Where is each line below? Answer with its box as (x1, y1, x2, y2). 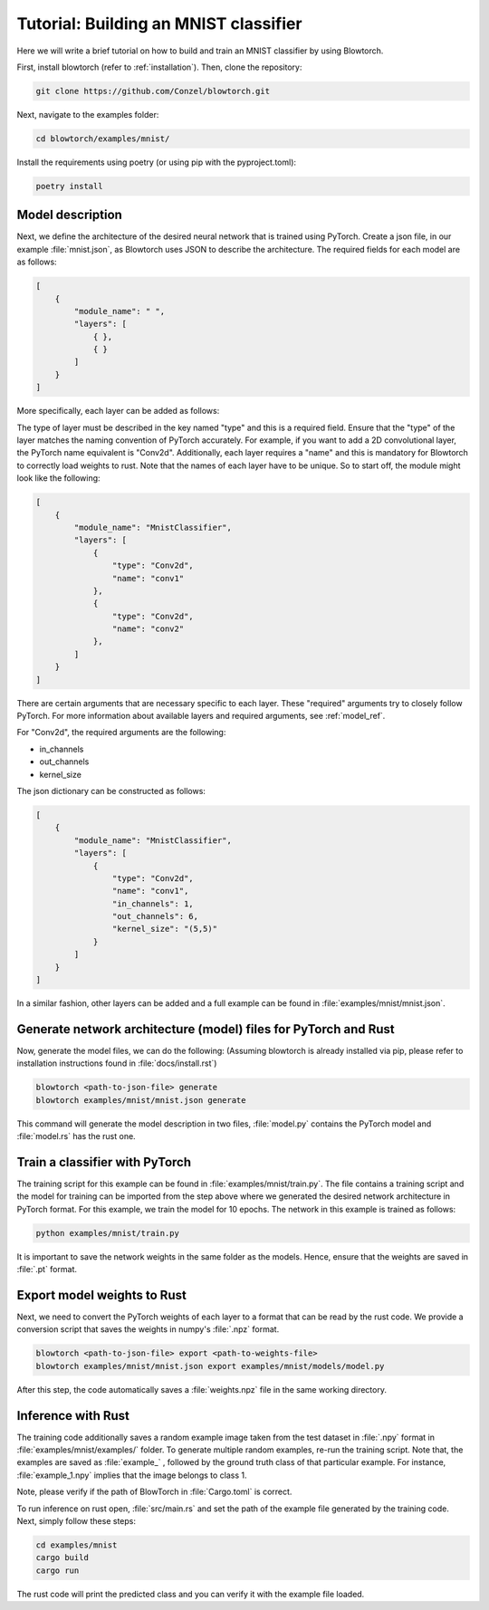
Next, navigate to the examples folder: (16, 109, 159, 120)
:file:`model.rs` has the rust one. (16, 1131, 136, 1142)
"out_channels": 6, (111, 911, 199, 922)
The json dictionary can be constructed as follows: (16, 785, 206, 796)
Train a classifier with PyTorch (16, 1155, 192, 1170)
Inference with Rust (16, 1408, 130, 1423)
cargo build (35, 1553, 90, 1563)
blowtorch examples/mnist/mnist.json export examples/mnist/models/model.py (35, 1361, 385, 1371)
